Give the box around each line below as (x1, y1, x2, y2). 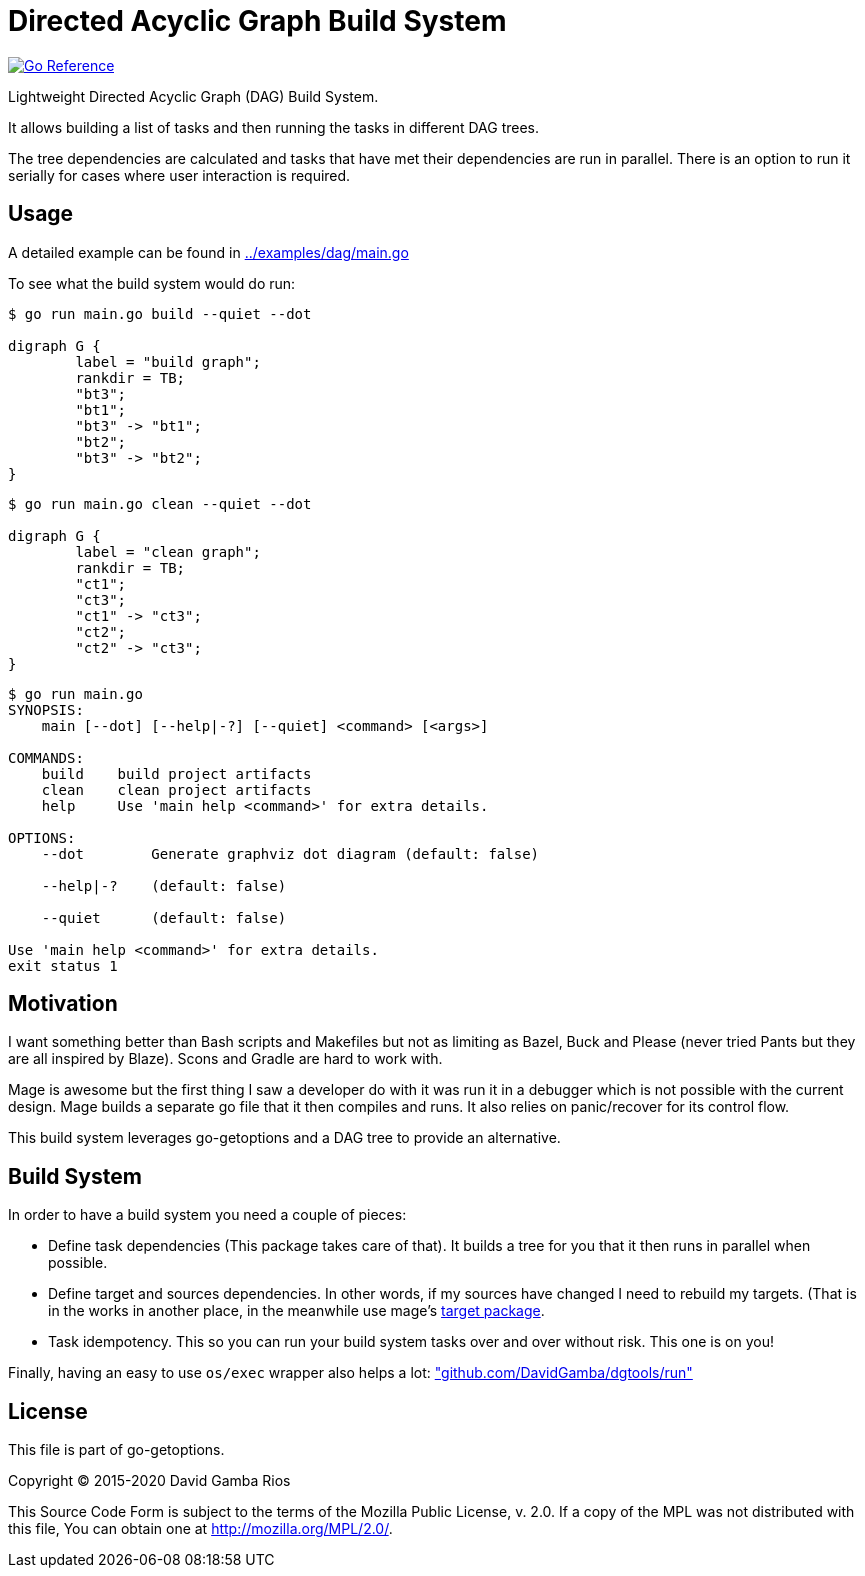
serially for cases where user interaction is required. (8, 166, 351, 184)
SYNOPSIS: (8, 701, 84, 718)
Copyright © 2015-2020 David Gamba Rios (8, 1472, 291, 1490)
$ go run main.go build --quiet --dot (8, 305, 312, 322)
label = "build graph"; (75, 353, 261, 370)
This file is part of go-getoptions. (8, 1441, 225, 1459)
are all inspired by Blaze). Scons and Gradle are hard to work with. (8, 1050, 443, 1068)
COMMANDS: (8, 749, 84, 766)
